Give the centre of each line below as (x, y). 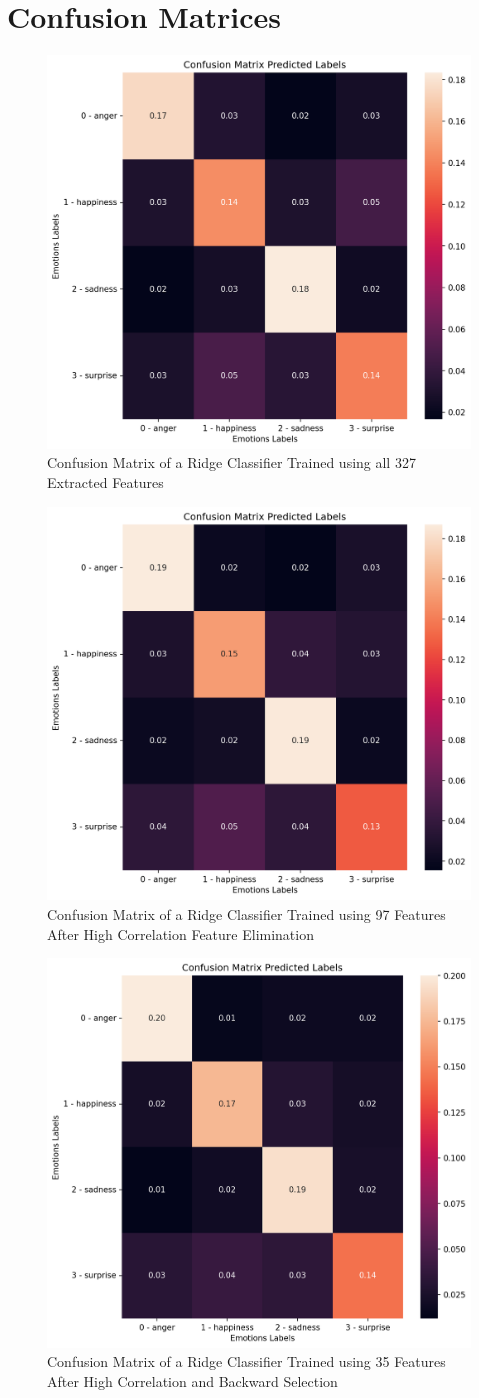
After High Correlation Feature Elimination (180, 933)
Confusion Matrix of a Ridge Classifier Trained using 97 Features (246, 914)
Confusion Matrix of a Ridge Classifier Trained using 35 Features (246, 1361)
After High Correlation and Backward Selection (192, 1381)
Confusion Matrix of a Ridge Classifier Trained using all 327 (231, 462)
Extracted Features (105, 482)
